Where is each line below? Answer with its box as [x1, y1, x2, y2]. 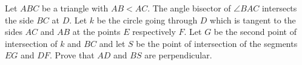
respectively [132, 25, 176, 38]
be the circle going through [96, 13, 198, 26]
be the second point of [213, 25, 297, 38]
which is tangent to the [210, 13, 296, 26]
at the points [72, 25, 121, 38]
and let [99, 37, 126, 49]
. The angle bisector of [147, 2, 231, 14]
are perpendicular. [144, 49, 212, 61]
